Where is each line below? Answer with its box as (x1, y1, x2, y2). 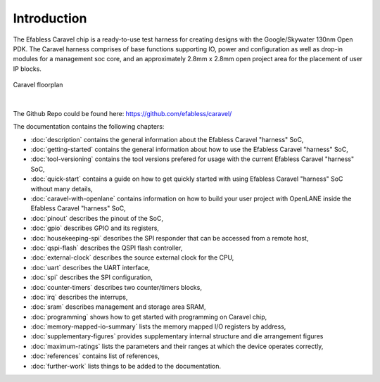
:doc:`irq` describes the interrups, (30, 293, 128, 301)
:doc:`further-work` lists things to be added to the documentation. (30, 362, 222, 370)
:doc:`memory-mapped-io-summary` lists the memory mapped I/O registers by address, (30, 322, 286, 331)
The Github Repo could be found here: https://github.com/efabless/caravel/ (13, 109, 232, 117)
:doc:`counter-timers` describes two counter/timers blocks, (30, 283, 202, 291)
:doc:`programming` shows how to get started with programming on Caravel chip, (30, 312, 267, 321)
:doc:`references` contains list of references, (30, 352, 160, 360)
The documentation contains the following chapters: (13, 122, 165, 131)
